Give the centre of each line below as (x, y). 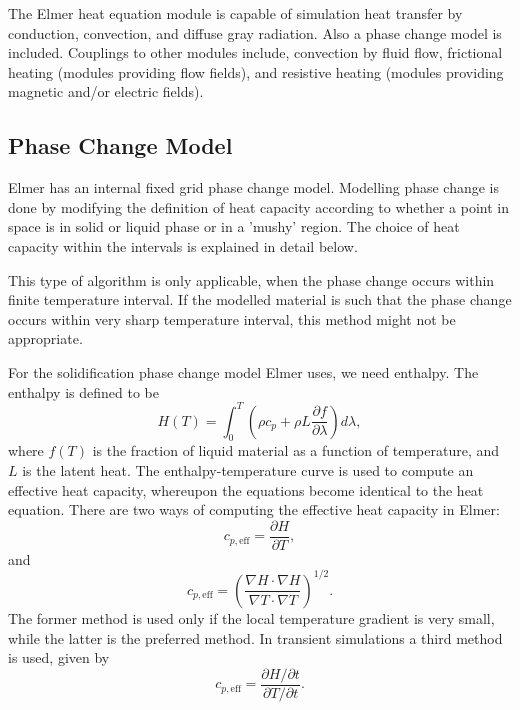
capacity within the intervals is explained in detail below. (183, 245)
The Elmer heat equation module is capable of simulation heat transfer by (235, 13)
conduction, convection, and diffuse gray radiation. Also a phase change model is (255, 32)
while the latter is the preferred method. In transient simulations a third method (255, 637)
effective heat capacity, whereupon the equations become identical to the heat (246, 489)
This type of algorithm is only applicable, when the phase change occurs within (251, 279)
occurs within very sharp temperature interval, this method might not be (232, 318)
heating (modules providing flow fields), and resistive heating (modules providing (256, 71)
